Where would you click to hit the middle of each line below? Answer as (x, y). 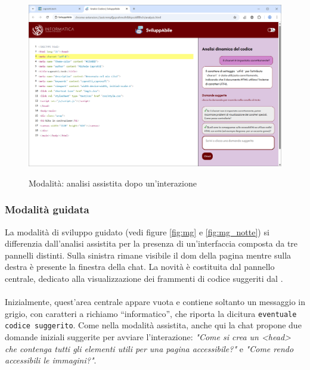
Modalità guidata (47, 209)
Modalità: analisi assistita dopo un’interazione (113, 183)
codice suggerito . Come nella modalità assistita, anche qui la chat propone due (153, 325)
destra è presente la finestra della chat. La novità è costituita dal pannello (140, 267)
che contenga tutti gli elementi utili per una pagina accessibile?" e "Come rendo (149, 348)
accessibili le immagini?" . (51, 360)
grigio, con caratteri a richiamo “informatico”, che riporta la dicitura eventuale (151, 313)
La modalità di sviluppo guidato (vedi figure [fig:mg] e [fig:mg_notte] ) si (137, 231)
